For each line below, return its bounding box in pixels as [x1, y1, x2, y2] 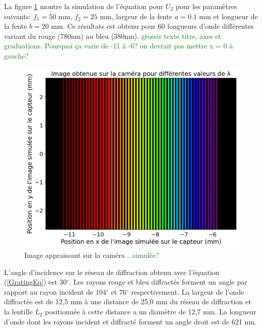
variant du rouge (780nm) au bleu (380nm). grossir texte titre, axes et [4, 30, 221, 41]
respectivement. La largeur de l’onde [131, 286, 244, 297]
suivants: [4, 11, 31, 21]
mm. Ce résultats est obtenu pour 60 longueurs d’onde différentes [51, 21, 254, 31]
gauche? [4, 50, 29, 61]
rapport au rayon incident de [4, 286, 94, 297]
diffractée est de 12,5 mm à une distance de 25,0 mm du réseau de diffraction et [4, 296, 251, 307]
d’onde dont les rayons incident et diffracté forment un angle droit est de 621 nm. [4, 316, 256, 326]
